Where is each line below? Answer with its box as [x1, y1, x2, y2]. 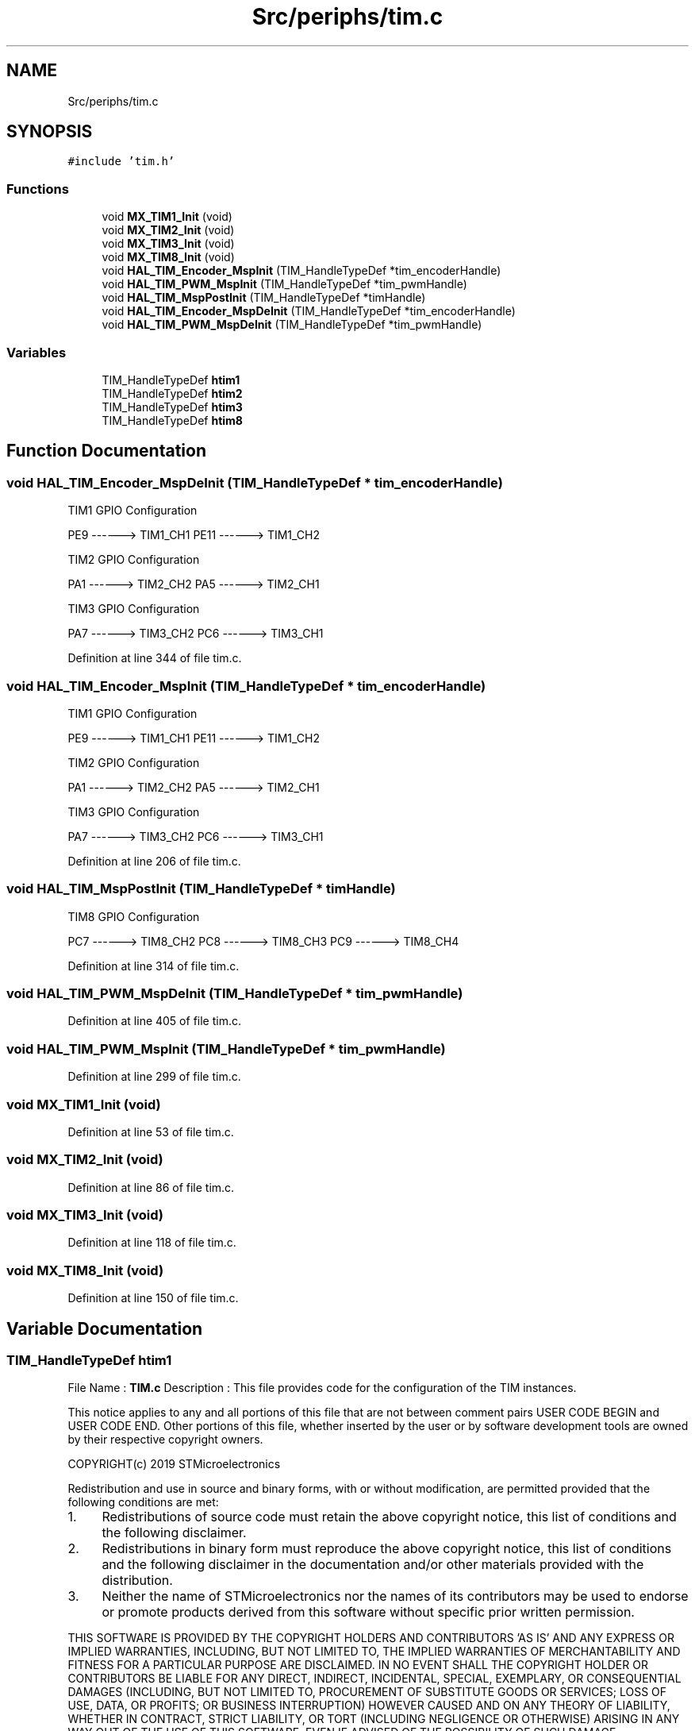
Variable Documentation [6, 1318, 203, 1339]
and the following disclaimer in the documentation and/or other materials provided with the [102, 1556, 644, 1573]
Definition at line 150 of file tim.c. [67, 1291, 239, 1305]
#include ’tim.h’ [67, 155, 175, 168]
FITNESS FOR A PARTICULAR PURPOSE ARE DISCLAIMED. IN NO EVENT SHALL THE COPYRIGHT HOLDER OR [67, 1658, 648, 1672]
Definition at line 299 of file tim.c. [67, 1070, 241, 1084]
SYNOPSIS [6, 121, 93, 142]
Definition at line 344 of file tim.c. [67, 651, 242, 665]
